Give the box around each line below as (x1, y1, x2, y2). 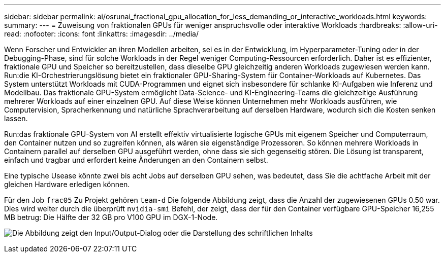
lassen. (4, 114, 28, 123)
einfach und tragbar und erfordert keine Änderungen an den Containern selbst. (4, 156, 268, 164)
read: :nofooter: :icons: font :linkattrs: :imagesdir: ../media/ (4, 29, 199, 38)
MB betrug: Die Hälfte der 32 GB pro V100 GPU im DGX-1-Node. (4, 213, 218, 222)
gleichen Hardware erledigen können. (4, 180, 130, 189)
